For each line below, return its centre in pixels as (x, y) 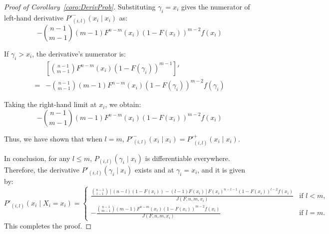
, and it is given (221, 169)
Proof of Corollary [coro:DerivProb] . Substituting (80, 6)
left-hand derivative (34, 17)
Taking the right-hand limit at (50, 104)
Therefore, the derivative (42, 169)
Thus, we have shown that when (53, 138)
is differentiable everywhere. (187, 158)
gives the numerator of (216, 6)
